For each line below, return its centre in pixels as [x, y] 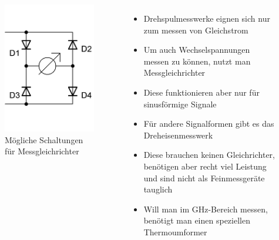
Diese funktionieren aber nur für [201, 92]
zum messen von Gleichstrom [196, 30]
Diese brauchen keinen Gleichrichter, [209, 155]
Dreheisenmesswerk [178, 135]
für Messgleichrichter [42, 151]
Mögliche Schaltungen [44, 139]
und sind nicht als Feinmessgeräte [204, 178]
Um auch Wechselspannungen [197, 50]
